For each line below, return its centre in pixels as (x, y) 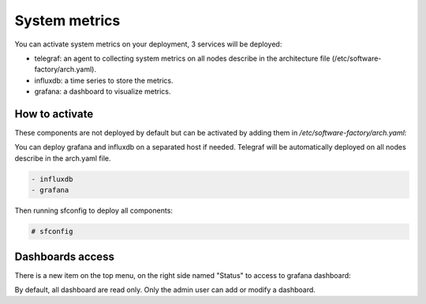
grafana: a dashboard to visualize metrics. (103, 91)
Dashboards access (64, 256)
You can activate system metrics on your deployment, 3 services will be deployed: (148, 44)
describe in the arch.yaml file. (63, 158)
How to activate (54, 114)
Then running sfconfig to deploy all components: (94, 211)
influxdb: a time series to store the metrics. (104, 80)
